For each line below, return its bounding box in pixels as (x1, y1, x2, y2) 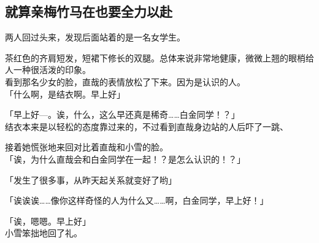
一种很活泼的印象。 (13, 63, 91, 76)
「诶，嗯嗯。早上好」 (5, 214, 91, 227)
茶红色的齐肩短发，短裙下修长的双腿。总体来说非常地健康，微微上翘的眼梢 (5, 51, 306, 64)
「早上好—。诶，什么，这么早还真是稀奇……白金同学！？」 (5, 108, 240, 121)
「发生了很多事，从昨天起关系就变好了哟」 (5, 173, 177, 186)
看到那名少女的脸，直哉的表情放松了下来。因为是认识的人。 (5, 75, 245, 88)
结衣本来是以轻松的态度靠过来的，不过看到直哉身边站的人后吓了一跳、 (5, 120, 288, 133)
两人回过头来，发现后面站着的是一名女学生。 (5, 31, 185, 44)
